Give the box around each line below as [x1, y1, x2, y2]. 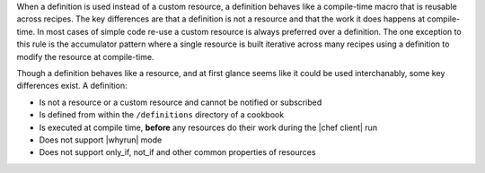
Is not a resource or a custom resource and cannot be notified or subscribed [39, 97, 322, 108]
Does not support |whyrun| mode [39, 134, 163, 145]
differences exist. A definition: [16, 81, 128, 91]
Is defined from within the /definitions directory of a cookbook [39, 109, 285, 120]
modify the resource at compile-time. [16, 51, 154, 62]
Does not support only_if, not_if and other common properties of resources [39, 147, 316, 158]
